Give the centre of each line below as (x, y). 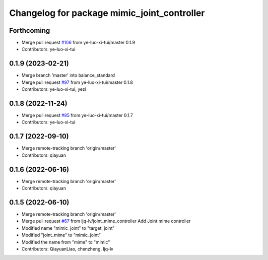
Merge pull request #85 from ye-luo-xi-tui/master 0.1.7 (77, 115)
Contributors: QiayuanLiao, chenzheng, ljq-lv (67, 249)
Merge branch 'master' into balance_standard (68, 75)
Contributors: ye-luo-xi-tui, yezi (54, 89)
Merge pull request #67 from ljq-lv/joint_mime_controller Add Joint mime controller (106, 221)
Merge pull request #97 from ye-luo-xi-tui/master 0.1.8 (77, 82)
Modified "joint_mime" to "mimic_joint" (61, 235)
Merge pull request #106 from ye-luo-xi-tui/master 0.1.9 (78, 43)
